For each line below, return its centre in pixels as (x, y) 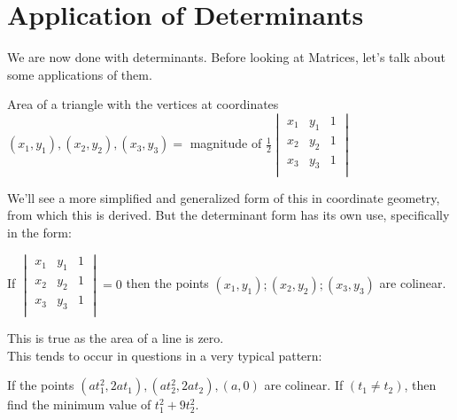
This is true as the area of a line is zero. (116, 338)
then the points (167, 283)
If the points (41, 385)
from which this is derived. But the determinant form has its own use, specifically (228, 215)
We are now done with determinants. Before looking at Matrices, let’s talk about (226, 57)
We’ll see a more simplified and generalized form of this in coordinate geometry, (224, 197)
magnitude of (226, 143)
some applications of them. (80, 74)
